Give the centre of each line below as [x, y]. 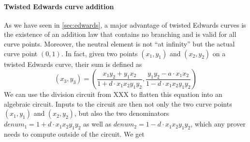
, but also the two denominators [122, 113]
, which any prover [218, 124]
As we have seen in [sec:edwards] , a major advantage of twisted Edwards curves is [125, 24]
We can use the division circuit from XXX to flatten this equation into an [113, 94]
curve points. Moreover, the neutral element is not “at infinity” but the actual [119, 43]
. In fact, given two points [99, 53]
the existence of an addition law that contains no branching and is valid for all [120, 34]
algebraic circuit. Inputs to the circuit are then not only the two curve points [118, 103]
